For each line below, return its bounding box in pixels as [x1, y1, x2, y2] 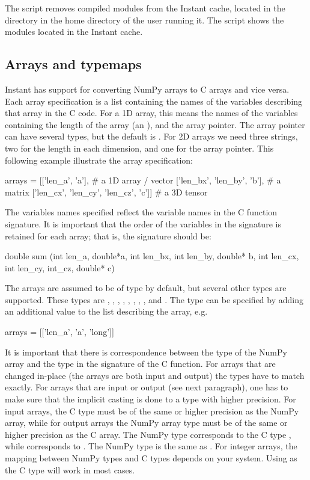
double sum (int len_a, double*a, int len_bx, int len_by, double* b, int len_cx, [5, 250, 299, 262]
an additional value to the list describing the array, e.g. [5, 305, 208, 318]
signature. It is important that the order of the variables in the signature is [5, 217, 281, 230]
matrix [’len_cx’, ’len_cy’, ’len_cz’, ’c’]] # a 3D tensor [5, 185, 208, 198]
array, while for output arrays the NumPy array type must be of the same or [5, 416, 288, 429]
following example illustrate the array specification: [5, 153, 193, 166]
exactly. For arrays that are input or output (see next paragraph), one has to [5, 381, 288, 393]
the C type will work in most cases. [5, 463, 135, 476]
